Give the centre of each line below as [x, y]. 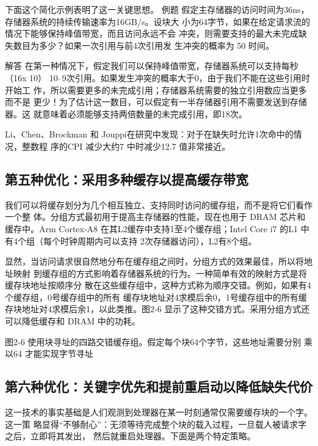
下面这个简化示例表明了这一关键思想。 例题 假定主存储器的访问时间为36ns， [157, 9]
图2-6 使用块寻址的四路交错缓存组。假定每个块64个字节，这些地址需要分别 [153, 341]
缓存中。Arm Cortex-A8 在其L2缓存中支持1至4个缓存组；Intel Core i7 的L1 [151, 228]
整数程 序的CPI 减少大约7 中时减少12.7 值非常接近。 [126, 146]
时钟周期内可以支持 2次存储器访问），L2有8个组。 [158, 240]
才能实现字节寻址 [59, 353]
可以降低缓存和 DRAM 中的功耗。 [73, 321]
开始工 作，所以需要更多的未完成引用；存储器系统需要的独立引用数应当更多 [156, 90]
